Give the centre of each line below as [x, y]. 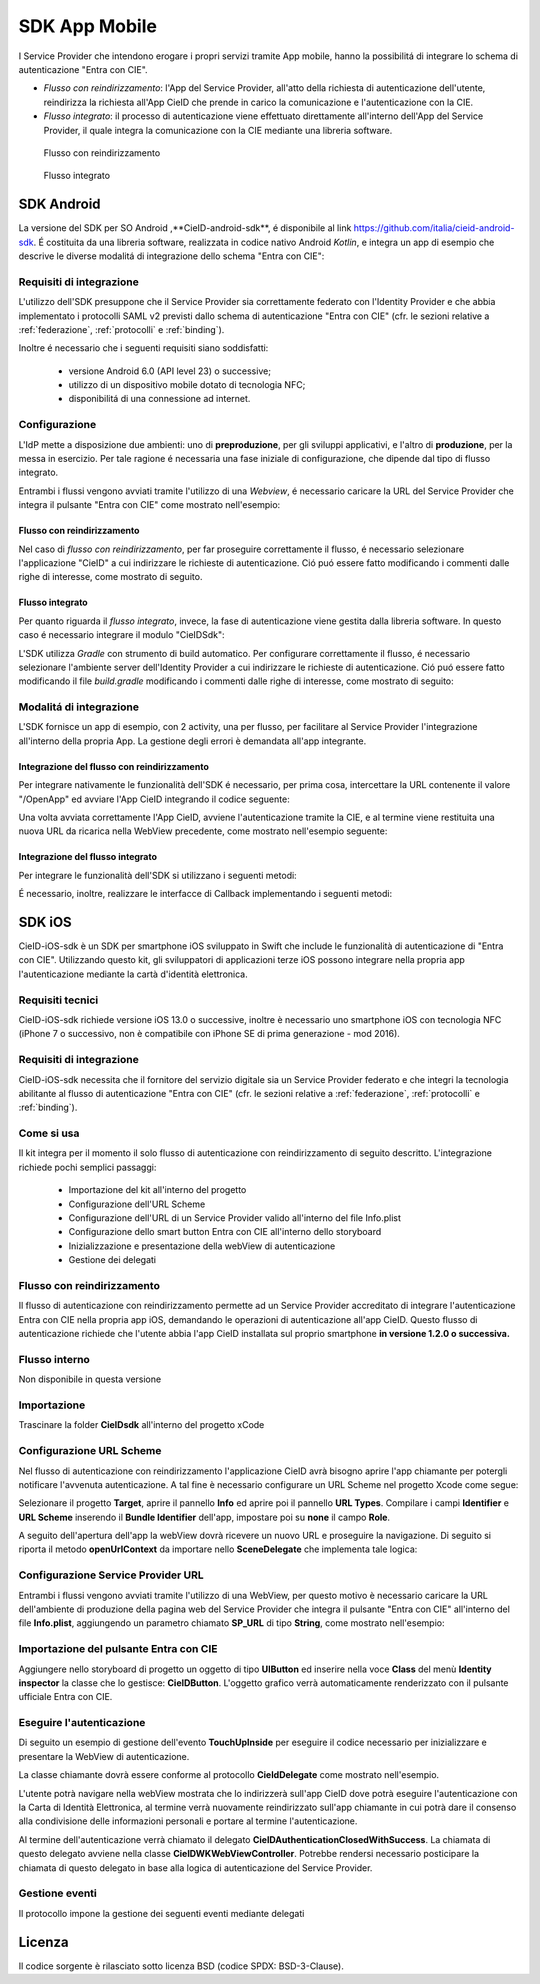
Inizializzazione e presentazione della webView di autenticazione [202, 1246]
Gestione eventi [57, 1893]
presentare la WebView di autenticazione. [104, 1756]
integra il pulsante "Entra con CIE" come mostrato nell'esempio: [149, 505]
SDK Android [59, 204]
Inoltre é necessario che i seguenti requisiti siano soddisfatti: [143, 348]
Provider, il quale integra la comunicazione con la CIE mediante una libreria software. [218, 130]
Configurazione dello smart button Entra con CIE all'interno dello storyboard [225, 1232]
